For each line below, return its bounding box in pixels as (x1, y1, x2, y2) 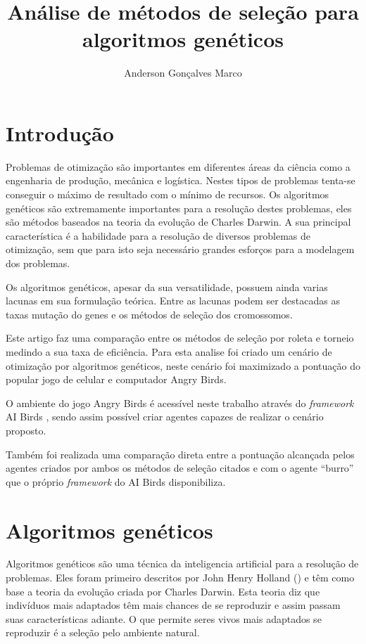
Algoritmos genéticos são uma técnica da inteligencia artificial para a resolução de (6, 556, 359, 571)
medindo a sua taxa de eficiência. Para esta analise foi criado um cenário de (6, 344, 332, 359)
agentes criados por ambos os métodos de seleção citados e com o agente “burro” (6, 461, 354, 475)
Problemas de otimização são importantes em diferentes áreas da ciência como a (6, 159, 351, 174)
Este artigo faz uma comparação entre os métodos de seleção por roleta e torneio (6, 330, 354, 345)
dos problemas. (6, 256, 70, 270)
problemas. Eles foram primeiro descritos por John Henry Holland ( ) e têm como (6, 570, 355, 585)
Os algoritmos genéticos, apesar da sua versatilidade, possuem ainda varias (6, 279, 328, 294)
